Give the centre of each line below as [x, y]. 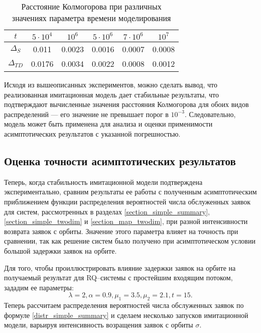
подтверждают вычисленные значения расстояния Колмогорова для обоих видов [126, 104]
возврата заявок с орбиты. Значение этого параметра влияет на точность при [121, 231]
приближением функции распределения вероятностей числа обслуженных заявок [127, 201]
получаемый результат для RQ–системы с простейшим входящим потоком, [118, 277]
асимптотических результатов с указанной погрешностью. [92, 133]
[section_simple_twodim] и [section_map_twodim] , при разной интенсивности [126, 221]
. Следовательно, [210, 114]
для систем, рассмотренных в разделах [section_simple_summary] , [107, 211]
